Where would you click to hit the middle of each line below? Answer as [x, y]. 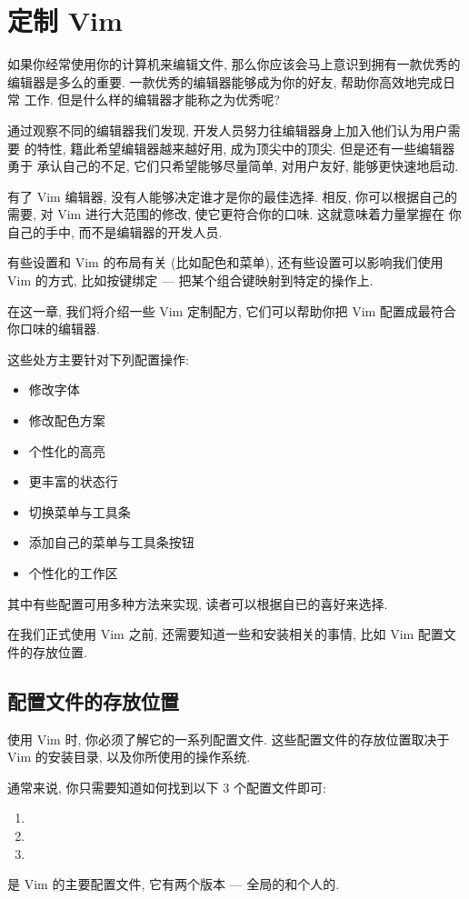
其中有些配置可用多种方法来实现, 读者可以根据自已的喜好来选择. [198, 603]
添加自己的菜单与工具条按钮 [111, 542]
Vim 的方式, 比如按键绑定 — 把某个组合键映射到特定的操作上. [190, 280]
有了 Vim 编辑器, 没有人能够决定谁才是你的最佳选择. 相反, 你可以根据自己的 [233, 196]
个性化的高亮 [67, 450]
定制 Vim [65, 20]
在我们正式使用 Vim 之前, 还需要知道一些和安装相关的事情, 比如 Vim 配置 [225, 634]
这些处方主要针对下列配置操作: [98, 359]
